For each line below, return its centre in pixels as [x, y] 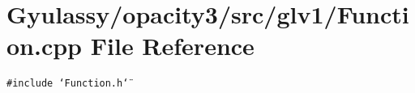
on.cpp [45, 46]
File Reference [172, 46]
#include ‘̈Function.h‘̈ [68, 84]
